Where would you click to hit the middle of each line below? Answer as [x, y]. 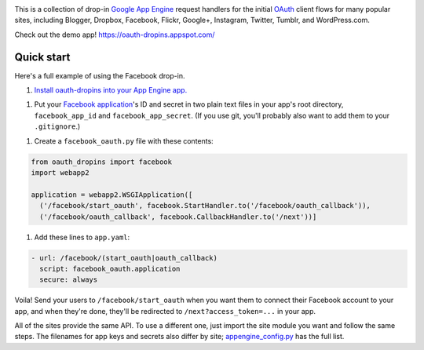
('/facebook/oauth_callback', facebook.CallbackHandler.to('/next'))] [178, 217]
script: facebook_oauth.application [110, 268]
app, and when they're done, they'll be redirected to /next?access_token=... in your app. [165, 311]
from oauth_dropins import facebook [102, 162]
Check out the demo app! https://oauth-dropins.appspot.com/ [115, 35]
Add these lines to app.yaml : [82, 237]
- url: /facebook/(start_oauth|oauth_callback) [124, 258]
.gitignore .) [57, 126]
